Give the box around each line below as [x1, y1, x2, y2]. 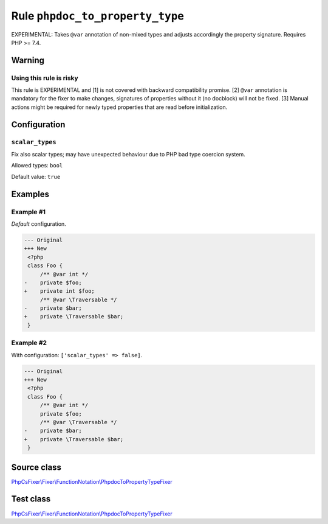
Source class [11, 462, 62, 472]
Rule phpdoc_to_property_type [11, 9, 185, 23]
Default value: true [11, 173, 61, 180]
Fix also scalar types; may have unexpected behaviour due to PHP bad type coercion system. [11, 151, 245, 158]
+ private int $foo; [24, 288, 95, 295]
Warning [11, 55, 45, 65]
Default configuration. [11, 220, 66, 228]
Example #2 [11, 338, 47, 347]
